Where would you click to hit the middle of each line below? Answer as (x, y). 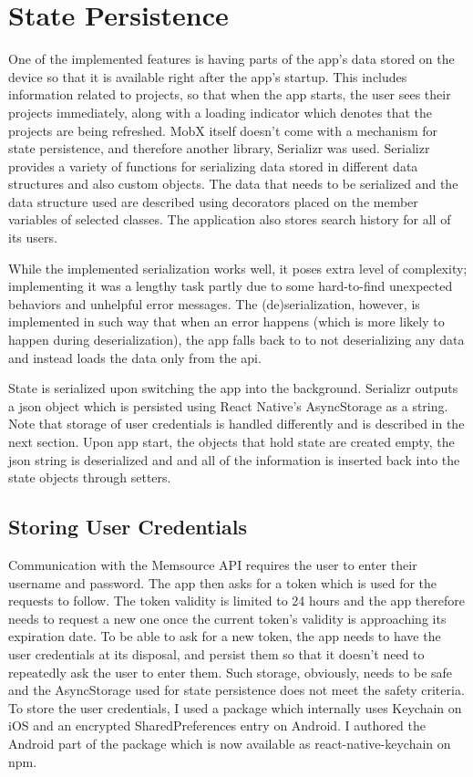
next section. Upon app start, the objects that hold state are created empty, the (231, 441)
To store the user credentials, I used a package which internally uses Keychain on (235, 707)
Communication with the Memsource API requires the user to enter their (213, 564)
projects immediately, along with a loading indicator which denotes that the (220, 112)
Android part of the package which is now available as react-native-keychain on (230, 743)
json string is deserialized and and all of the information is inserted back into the (234, 459)
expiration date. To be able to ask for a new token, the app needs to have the (225, 636)
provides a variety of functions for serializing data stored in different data (213, 166)
